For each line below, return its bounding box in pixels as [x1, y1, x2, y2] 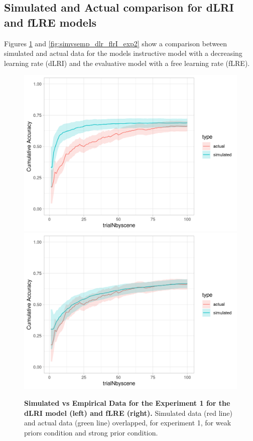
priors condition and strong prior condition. [24, 427, 158, 437]
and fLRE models [4, 14, 97, 30]
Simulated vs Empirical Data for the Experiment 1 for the [24, 398, 230, 408]
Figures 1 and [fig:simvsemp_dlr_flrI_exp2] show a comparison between [4, 38, 227, 48]
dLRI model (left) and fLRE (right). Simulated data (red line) [24, 407, 232, 418]
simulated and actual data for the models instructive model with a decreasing [4, 48, 242, 58]
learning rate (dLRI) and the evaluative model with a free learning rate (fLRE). [4, 57, 250, 68]
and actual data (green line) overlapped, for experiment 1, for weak [24, 417, 231, 428]
